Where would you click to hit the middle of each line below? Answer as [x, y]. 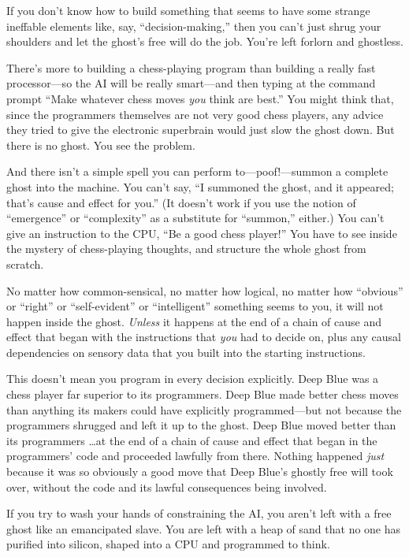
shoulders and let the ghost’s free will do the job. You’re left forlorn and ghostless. [205, 41]
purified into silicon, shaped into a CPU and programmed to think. [168, 544]
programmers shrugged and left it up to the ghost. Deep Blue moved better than [201, 425]
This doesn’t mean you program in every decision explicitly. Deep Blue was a [193, 379]
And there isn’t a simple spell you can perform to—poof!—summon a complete [197, 171]
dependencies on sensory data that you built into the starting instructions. [186, 352]
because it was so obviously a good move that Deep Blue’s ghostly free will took [200, 472]
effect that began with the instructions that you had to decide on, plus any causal [204, 337]
